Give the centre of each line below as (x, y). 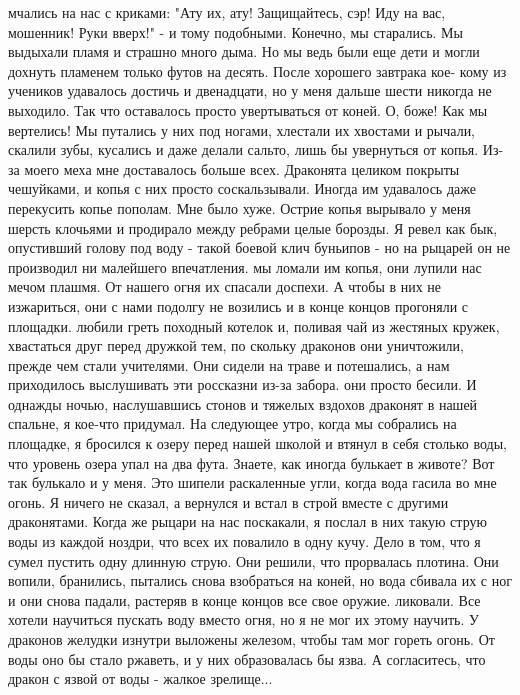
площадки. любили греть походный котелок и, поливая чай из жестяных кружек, (254, 325)
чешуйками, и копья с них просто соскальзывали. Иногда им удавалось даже (242, 188)
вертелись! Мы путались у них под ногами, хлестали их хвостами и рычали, (242, 129)
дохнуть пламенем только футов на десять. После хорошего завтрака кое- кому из (257, 70)
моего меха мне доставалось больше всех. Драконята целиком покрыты (242, 168)
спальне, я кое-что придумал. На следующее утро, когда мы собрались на (232, 423)
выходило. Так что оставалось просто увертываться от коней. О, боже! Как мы (248, 109)
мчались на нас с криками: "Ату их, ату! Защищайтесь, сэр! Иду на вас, (227, 12)
